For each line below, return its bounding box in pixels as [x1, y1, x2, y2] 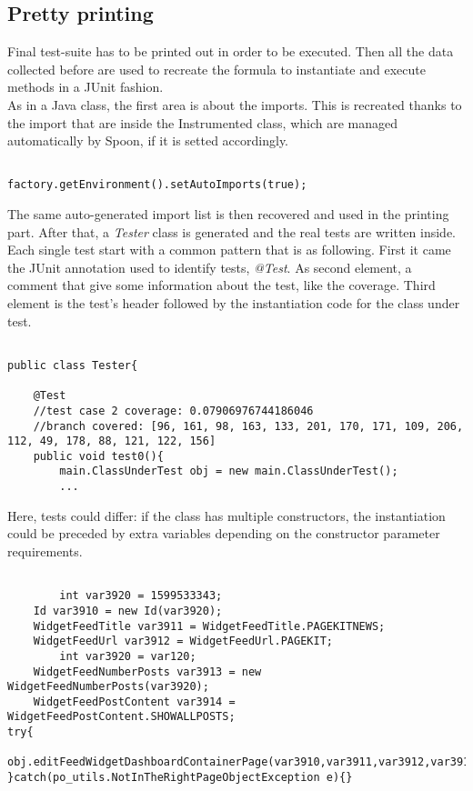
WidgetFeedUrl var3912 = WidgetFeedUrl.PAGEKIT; [33, 635, 333, 648]
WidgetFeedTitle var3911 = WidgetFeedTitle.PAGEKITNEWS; [33, 619, 386, 633]
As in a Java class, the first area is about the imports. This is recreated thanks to [7, 95, 462, 114]
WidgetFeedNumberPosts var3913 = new [33, 665, 262, 678]
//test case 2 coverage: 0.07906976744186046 [33, 404, 314, 417]
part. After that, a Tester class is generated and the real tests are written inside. [7, 222, 457, 241]
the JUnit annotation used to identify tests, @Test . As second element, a [7, 257, 412, 276]
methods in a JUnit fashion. [7, 77, 164, 96]
